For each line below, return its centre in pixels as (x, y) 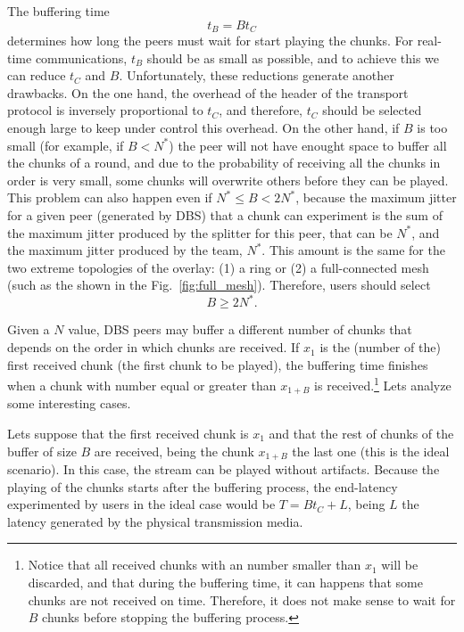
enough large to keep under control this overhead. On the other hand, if (203, 128)
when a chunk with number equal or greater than (142, 385)
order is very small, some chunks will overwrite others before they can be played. (228, 180)
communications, (81, 57)
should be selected (372, 110)
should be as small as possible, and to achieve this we (293, 57)
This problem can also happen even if (110, 197)
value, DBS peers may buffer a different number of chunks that (240, 329)
